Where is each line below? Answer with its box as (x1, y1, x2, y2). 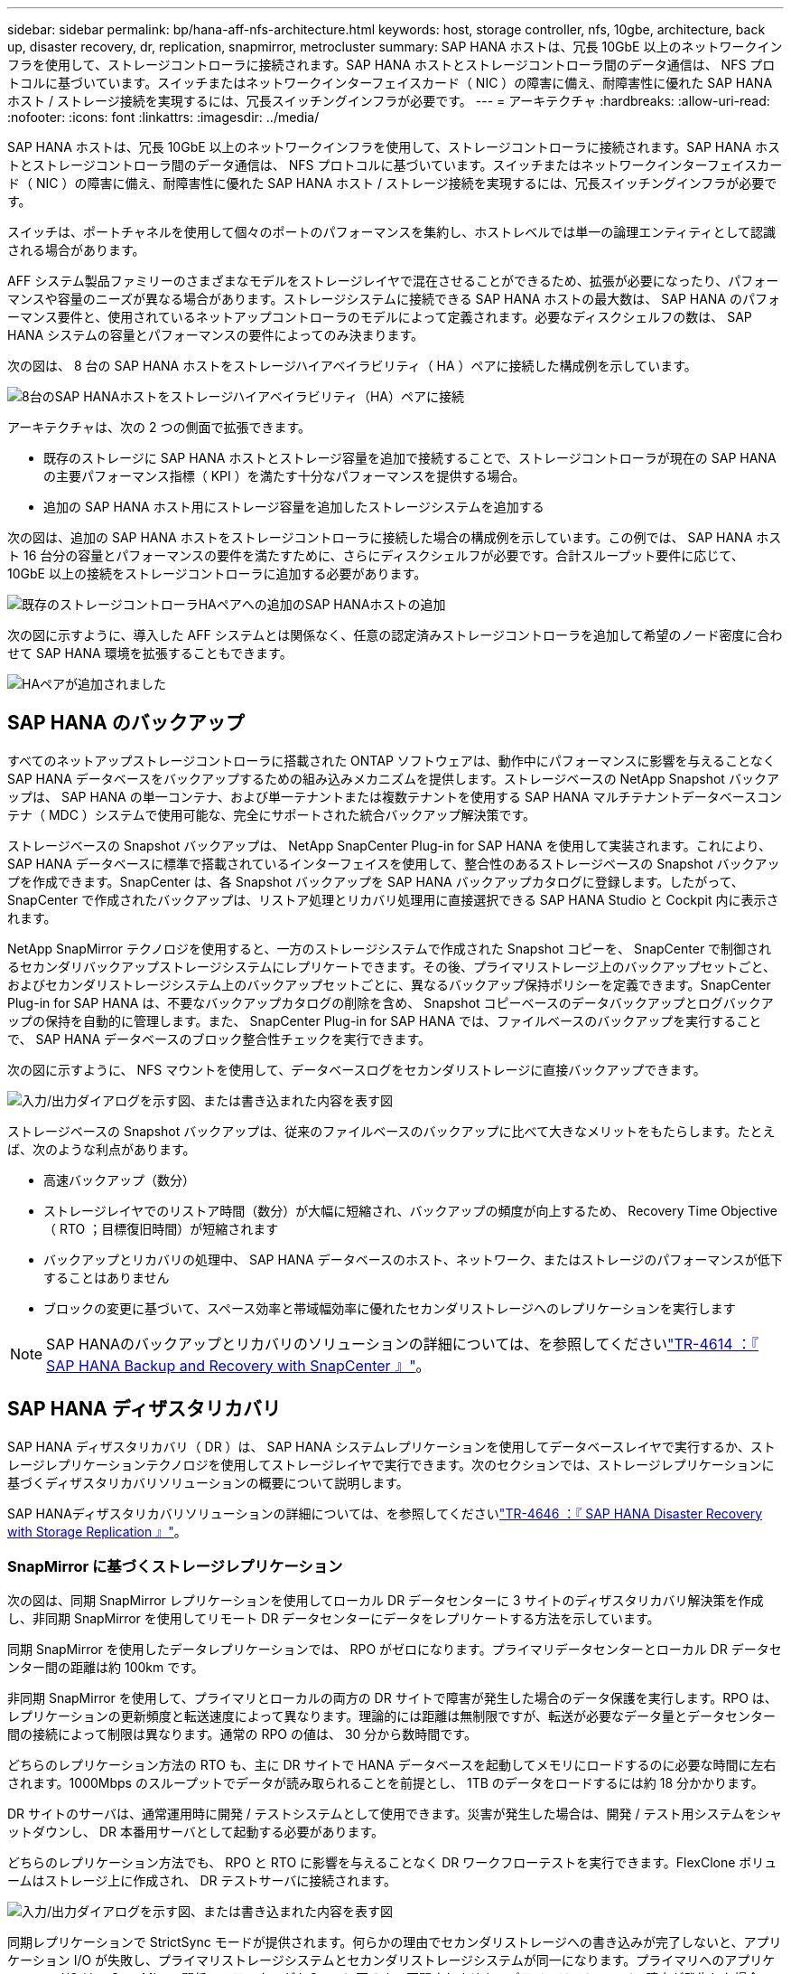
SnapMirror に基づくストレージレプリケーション (7, 1557, 343, 1576)
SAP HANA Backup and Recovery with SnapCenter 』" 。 (46, 1356, 431, 1375)
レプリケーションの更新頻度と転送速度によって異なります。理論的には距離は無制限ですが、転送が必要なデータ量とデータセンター (7, 1708, 776, 1725)
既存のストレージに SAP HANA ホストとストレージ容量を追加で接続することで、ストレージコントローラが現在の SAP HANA (43, 450, 777, 465)
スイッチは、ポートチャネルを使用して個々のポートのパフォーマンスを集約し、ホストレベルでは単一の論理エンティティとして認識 (7, 224, 777, 240)
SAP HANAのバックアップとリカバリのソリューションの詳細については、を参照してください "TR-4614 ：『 (46, 1334, 759, 1353)
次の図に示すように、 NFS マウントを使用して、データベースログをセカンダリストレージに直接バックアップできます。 (7, 1061, 706, 1077)
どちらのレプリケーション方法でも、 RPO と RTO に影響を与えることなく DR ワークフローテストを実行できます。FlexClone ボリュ (7, 1855, 777, 1871)
